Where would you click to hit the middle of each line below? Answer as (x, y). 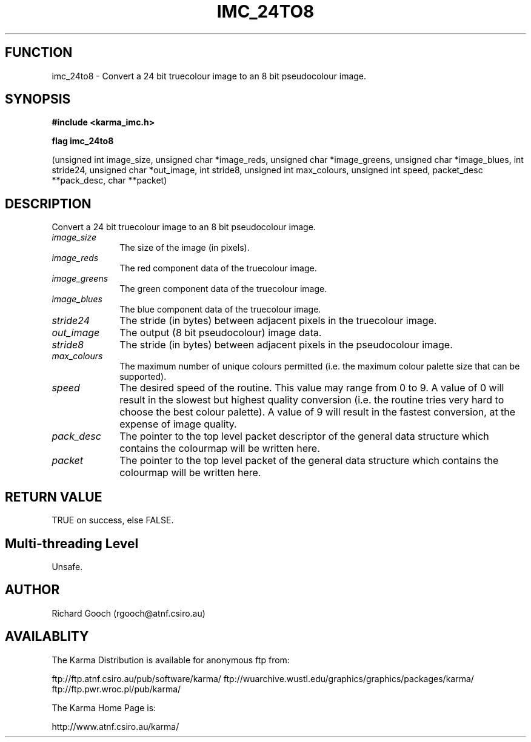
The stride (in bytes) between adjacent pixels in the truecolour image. (278, 321)
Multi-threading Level (72, 543)
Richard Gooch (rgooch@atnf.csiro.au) (129, 613)
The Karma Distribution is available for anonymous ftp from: (171, 660)
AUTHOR (32, 590)
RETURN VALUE (54, 497)
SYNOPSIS (38, 99)
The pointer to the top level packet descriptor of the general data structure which (304, 436)
